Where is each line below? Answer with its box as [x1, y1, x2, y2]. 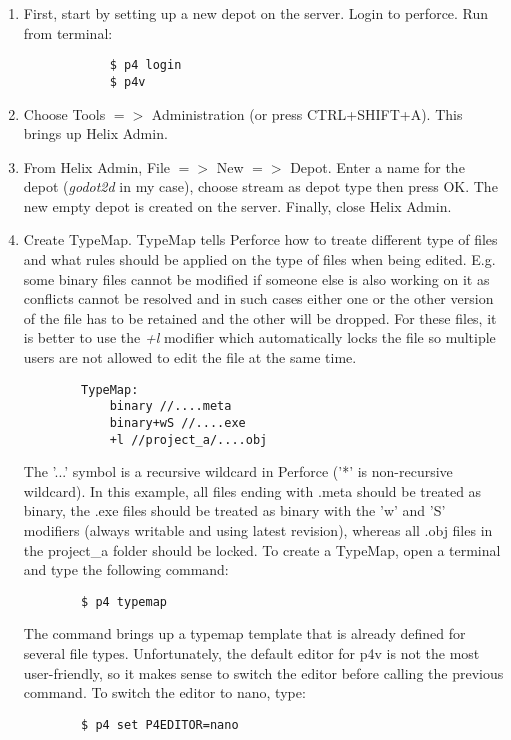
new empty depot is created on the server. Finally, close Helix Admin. [23, 195, 452, 216]
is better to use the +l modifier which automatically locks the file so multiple [23, 327, 496, 348]
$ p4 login [109, 58, 182, 73]
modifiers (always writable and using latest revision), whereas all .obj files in [23, 520, 493, 541]
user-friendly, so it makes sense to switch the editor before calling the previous [23, 662, 504, 683]
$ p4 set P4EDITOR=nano [81, 717, 239, 732]
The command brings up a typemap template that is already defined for [23, 623, 466, 644]
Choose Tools [23, 103, 106, 124]
